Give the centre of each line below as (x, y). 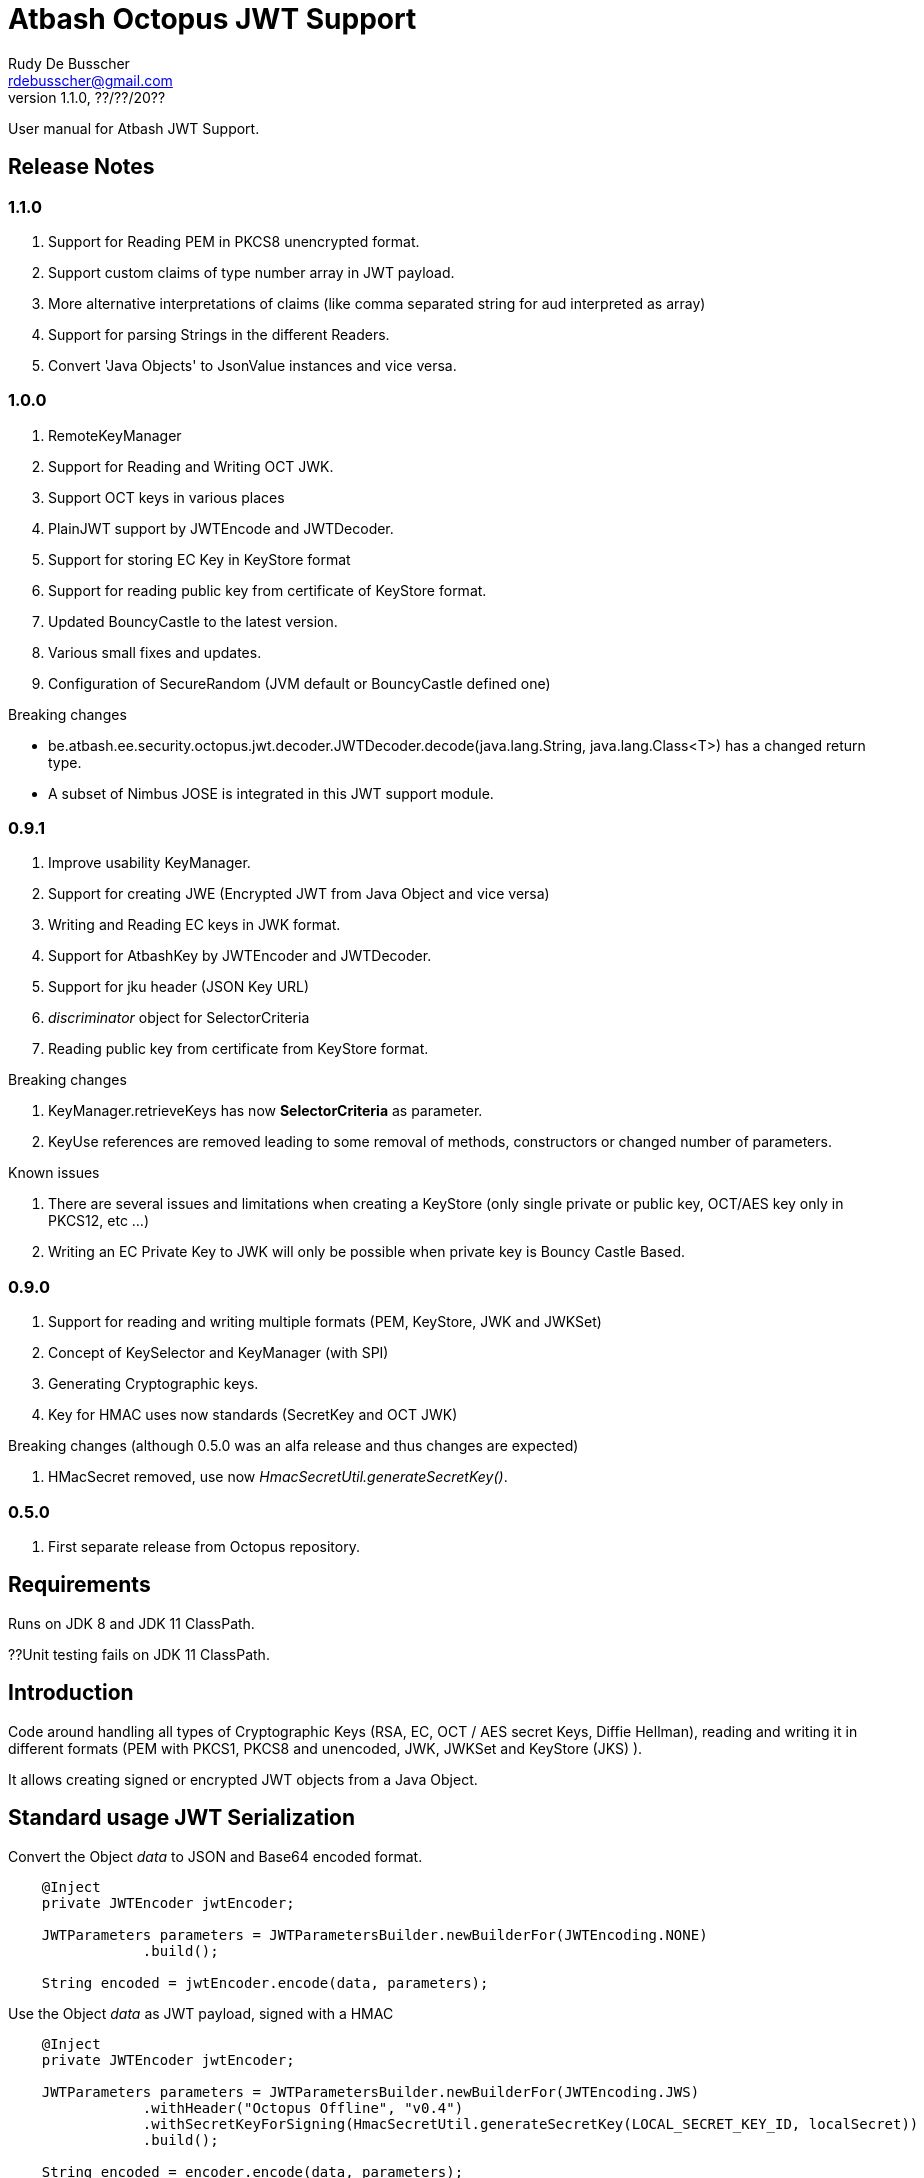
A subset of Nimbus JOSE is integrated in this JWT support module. (271, 793)
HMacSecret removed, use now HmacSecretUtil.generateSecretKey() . (278, 1477)
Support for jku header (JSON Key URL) (179, 987)
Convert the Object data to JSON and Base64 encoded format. (215, 1856)
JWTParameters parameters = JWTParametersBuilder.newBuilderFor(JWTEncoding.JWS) (370, 2091)
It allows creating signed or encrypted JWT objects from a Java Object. (243, 1779)
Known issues (54, 1173)
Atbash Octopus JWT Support (212, 19)
